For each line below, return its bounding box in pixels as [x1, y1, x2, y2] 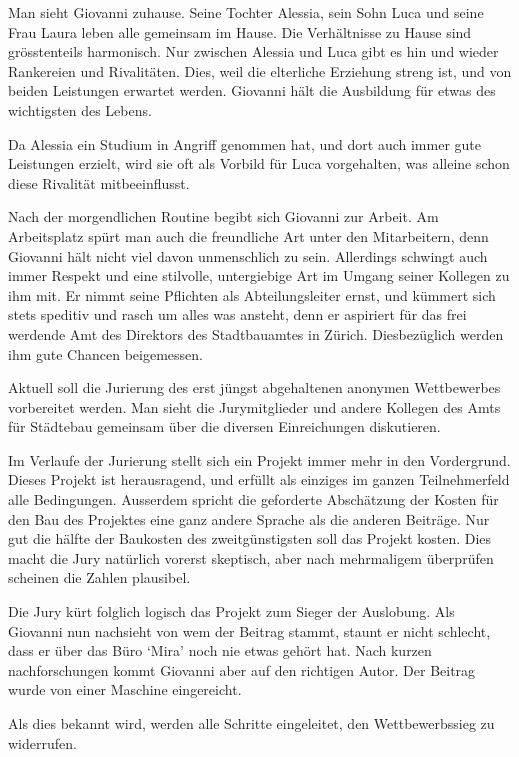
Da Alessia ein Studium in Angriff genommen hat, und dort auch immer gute [8, 133, 481, 154]
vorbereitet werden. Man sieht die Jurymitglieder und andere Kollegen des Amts [8, 396, 501, 417]
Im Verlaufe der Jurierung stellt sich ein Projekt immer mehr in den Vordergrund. [8, 449, 511, 470]
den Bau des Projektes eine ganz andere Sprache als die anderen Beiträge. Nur [8, 508, 490, 529]
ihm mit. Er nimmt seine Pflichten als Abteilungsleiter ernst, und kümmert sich [8, 284, 496, 305]
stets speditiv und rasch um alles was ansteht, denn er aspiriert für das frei [8, 304, 467, 325]
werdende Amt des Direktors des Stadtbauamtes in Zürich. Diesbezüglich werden [8, 323, 504, 344]
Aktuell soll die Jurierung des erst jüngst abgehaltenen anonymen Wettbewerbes [8, 377, 501, 398]
